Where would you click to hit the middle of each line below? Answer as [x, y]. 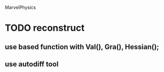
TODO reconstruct [45, 28]
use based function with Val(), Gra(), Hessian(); [82, 47]
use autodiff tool [32, 64]
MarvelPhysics [21, 7]
